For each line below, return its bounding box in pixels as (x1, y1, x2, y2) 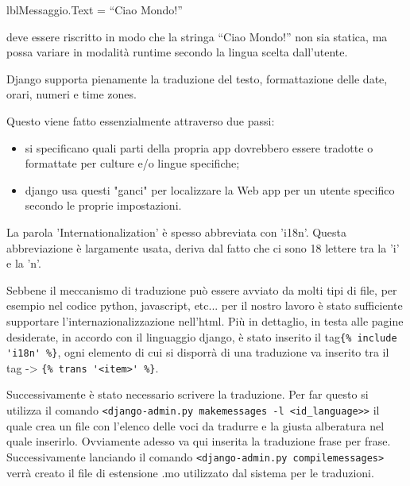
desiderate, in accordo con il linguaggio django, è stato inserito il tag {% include (6, 328, 397, 345)
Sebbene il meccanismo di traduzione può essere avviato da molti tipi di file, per (6, 281, 397, 298)
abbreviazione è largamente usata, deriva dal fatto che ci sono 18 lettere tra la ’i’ (6, 239, 400, 256)
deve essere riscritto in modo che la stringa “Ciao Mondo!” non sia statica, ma (6, 28, 388, 44)
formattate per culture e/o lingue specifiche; (25, 155, 240, 172)
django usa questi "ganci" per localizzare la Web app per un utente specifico (25, 181, 395, 198)
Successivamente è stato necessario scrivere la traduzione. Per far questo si (6, 386, 369, 403)
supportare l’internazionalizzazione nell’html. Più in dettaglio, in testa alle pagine (6, 312, 404, 329)
